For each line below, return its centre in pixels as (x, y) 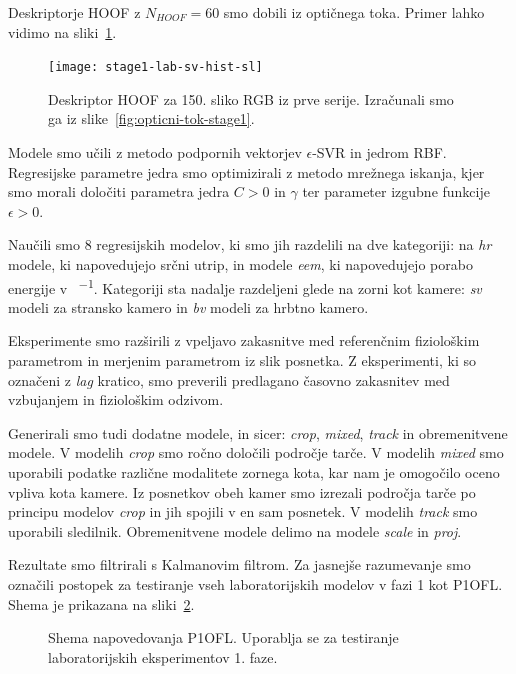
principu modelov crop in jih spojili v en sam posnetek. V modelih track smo (243, 511)
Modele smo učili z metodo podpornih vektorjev (155, 152)
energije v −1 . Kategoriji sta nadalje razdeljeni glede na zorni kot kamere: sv (245, 286)
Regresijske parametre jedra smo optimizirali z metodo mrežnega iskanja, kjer (246, 171)
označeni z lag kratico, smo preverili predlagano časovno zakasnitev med (229, 379)
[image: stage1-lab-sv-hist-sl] (155, 67)
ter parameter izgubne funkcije (396, 191)
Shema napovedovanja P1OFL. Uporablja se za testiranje (223, 637)
